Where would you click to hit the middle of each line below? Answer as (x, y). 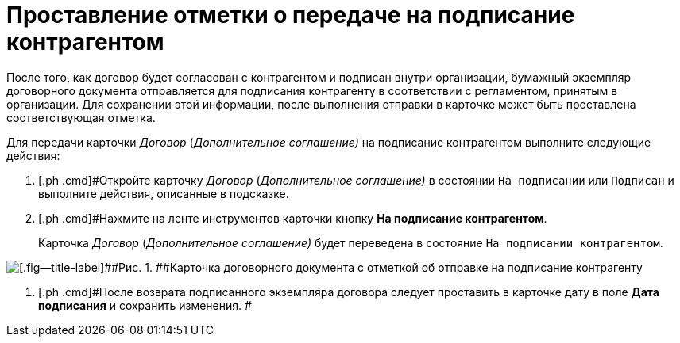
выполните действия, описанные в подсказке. (164, 193)
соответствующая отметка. (81, 117)
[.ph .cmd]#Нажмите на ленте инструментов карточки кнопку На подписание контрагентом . (293, 218)
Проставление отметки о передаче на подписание (291, 15)
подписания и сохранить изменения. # (145, 305)
